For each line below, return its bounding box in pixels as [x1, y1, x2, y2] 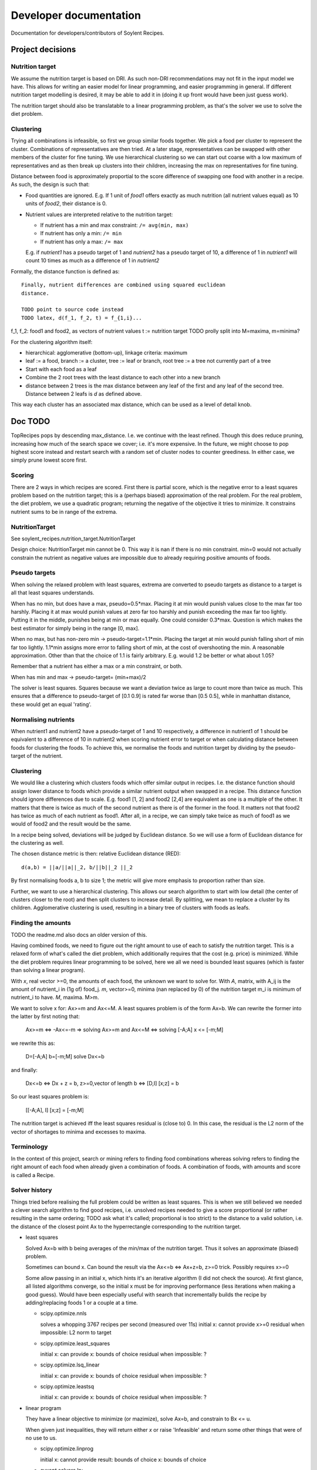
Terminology [11, 1142, 48, 1151]
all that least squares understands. [11, 589, 95, 596]
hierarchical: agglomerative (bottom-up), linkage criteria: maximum [25, 349, 188, 356]
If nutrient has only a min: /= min [40, 230, 122, 237]
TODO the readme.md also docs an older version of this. [11, 931, 147, 938]
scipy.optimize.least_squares [40, 1339, 110, 1347]
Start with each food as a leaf [25, 365, 97, 373]
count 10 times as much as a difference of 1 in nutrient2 [25, 257, 160, 264]
